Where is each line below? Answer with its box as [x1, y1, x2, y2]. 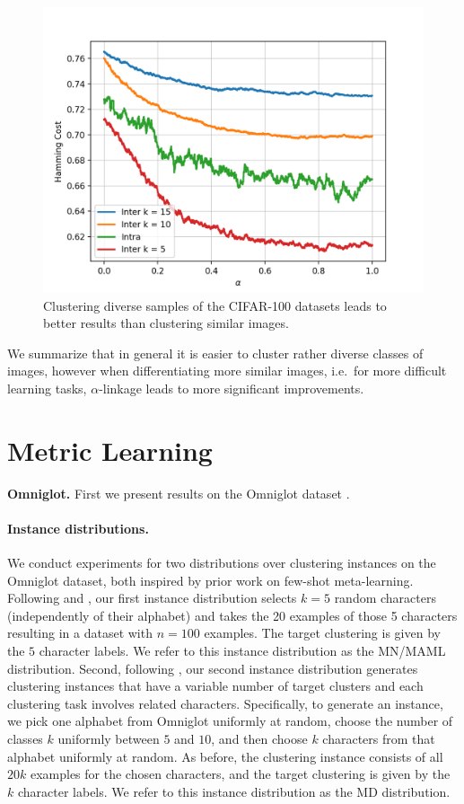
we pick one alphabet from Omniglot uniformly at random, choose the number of [7, 711, 453, 730]
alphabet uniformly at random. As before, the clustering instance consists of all [7, 747, 443, 765]
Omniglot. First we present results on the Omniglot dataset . [7, 483, 350, 502]
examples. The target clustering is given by [204, 623, 441, 642]
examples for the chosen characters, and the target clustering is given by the [30, 764, 451, 783]
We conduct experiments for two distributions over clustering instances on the [7, 553, 436, 572]
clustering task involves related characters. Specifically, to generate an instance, [7, 694, 443, 712]
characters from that [322, 729, 435, 748]
